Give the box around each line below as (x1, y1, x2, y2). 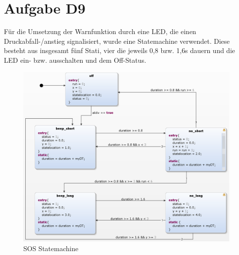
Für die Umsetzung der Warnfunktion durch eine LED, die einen (4, 26, 196, 36)
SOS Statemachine (23, 243, 79, 253)
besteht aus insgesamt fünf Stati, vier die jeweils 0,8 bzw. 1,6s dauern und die (4, 45, 235, 55)
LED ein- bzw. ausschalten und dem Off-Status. (4, 55, 146, 65)
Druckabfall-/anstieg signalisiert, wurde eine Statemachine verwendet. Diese (4, 36, 230, 46)
